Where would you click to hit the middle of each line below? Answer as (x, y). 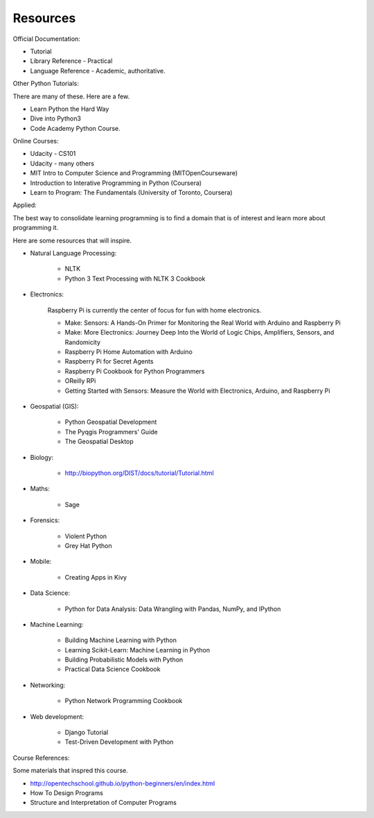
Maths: (40, 489)
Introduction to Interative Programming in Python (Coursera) (116, 183)
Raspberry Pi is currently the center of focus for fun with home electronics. (154, 310)
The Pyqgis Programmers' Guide (112, 432)
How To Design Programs (66, 792)
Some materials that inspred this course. (70, 771)
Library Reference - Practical (71, 61)
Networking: (48, 685)
